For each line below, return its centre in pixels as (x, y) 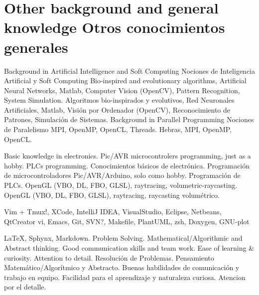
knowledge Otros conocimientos (115, 27)
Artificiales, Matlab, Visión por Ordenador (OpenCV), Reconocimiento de (117, 109)
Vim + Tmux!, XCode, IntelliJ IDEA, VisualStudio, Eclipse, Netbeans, (113, 212)
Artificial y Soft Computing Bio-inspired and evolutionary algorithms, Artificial (125, 80)
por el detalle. (25, 287)
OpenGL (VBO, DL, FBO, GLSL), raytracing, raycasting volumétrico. (112, 195)
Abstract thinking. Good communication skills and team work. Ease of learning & (129, 248)
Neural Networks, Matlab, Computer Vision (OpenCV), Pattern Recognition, (122, 90)
